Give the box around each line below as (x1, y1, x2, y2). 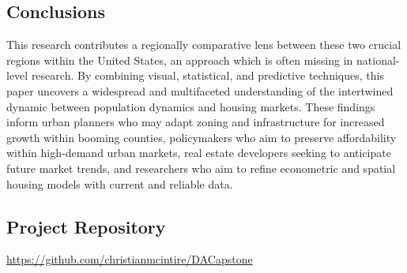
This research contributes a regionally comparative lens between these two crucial (6, 36, 401, 53)
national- (356, 51, 400, 68)
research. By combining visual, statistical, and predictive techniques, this (31, 67, 384, 84)
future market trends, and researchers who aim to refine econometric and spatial (6, 159, 396, 176)
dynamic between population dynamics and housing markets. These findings (6, 98, 375, 114)
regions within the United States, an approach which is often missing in (6, 51, 353, 68)
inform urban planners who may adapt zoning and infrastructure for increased (6, 114, 385, 130)
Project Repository (6, 214, 166, 238)
